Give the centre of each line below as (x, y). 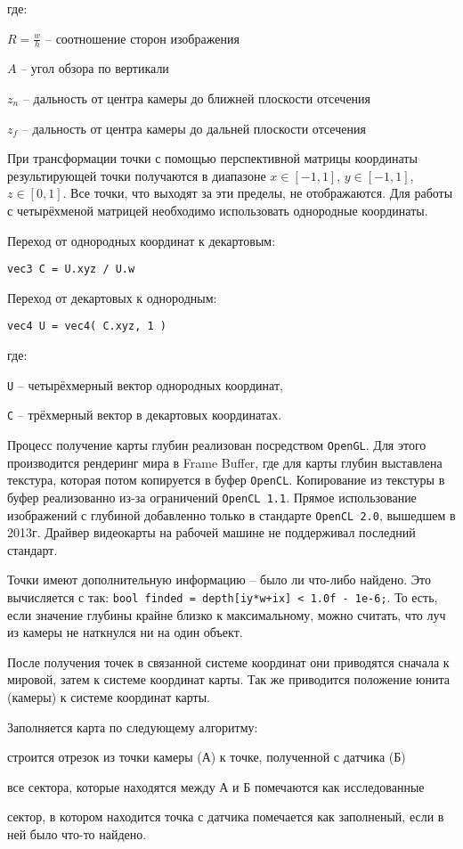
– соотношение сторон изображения (142, 38)
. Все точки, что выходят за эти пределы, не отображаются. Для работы (258, 193)
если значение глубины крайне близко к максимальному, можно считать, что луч (227, 614)
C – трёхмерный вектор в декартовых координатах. (145, 415)
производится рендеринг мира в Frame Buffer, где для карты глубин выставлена (225, 462)
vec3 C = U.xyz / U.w (71, 269)
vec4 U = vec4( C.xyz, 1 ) (87, 327)
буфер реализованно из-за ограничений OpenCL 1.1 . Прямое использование (212, 497)
